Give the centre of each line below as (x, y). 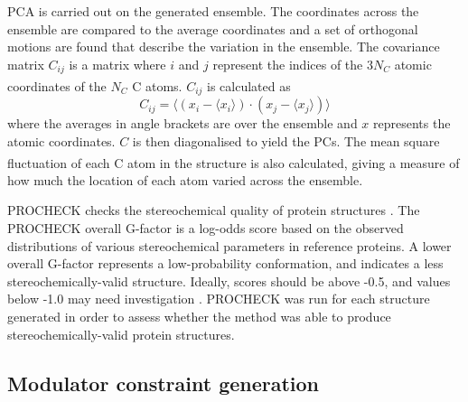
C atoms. (157, 85)
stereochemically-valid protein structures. (121, 334)
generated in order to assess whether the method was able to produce (199, 316)
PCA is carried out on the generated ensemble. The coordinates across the (213, 11)
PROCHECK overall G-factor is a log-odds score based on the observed (206, 227)
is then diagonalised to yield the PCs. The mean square (286, 140)
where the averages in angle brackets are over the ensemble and (183, 123)
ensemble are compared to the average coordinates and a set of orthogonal (213, 28)
